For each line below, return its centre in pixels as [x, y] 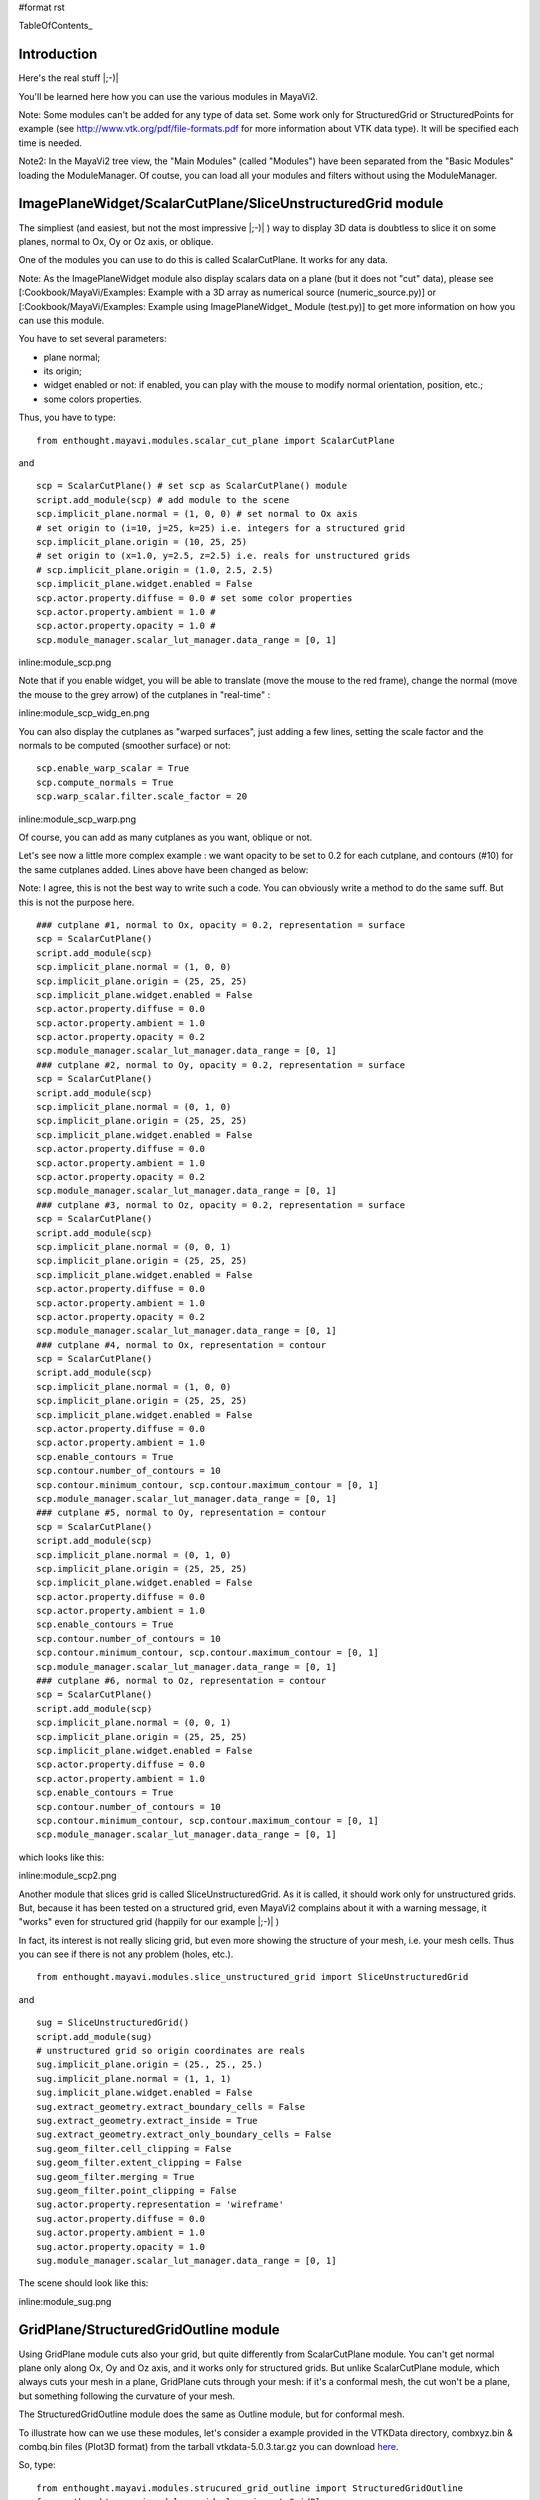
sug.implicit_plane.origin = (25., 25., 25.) [150, 2064]
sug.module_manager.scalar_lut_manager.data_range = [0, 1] [186, 2260]
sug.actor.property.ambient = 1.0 [120, 2233]
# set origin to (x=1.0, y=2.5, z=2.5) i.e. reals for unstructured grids [223, 556]
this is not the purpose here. [76, 902]
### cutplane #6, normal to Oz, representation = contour [181, 1681]
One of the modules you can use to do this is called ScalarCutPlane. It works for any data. [203, 260]
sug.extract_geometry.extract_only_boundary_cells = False [184, 2134]
